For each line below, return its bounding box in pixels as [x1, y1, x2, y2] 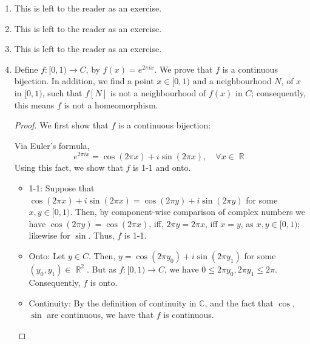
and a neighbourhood [192, 74, 272, 87]
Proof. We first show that [14, 119, 109, 131]
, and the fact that [204, 296, 274, 309]
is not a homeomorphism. [64, 98, 158, 111]
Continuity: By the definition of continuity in [29, 296, 197, 309]
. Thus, [88, 229, 115, 242]
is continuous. [163, 308, 214, 321]
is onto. [90, 276, 118, 288]
